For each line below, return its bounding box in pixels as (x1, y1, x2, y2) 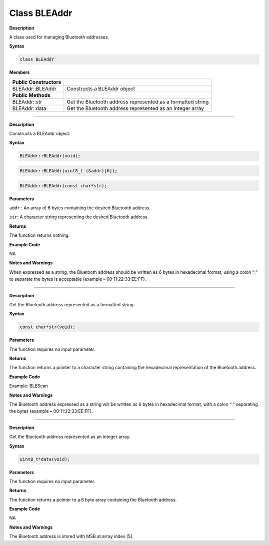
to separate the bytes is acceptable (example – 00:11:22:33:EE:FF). (9, 276, 146, 282)
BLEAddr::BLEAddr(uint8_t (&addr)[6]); (19, 168, 117, 174)
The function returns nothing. (9, 232, 70, 238)
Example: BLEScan (9, 383, 48, 389)
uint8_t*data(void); (19, 456, 70, 462)
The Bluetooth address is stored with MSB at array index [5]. (9, 534, 134, 540)
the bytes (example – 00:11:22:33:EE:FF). (9, 408, 93, 414)
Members (9, 69, 30, 75)
